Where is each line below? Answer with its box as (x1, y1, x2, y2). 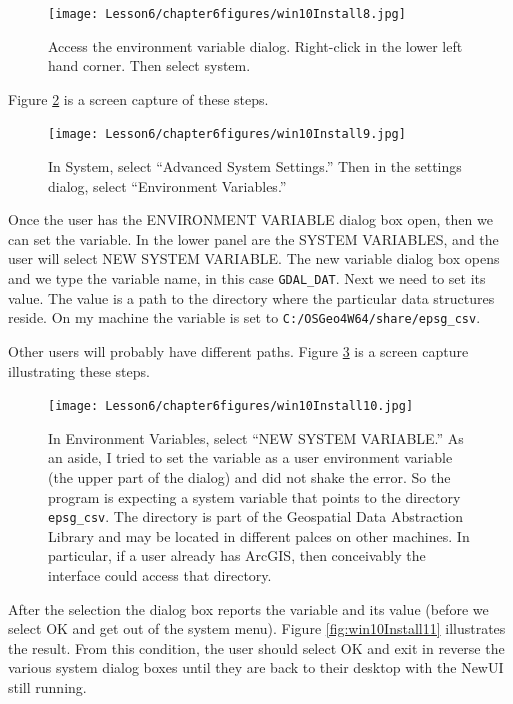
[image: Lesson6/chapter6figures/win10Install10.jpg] (48, 399, 414, 414)
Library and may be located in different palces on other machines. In (48, 525, 470, 546)
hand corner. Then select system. (48, 55, 251, 76)
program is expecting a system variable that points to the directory (48, 486, 461, 507)
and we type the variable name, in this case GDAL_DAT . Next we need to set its (8, 268, 486, 289)
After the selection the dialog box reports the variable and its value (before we (8, 598, 489, 619)
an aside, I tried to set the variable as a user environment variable (48, 447, 453, 468)
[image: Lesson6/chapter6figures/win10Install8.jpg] (48, 7, 406, 21)
